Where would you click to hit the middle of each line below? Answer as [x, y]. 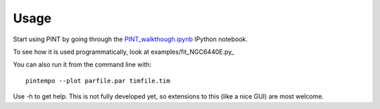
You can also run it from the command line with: [82, 65]
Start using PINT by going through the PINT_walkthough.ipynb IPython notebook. [130, 39]
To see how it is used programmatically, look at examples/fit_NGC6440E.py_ [123, 52]
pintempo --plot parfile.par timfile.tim [98, 81]
